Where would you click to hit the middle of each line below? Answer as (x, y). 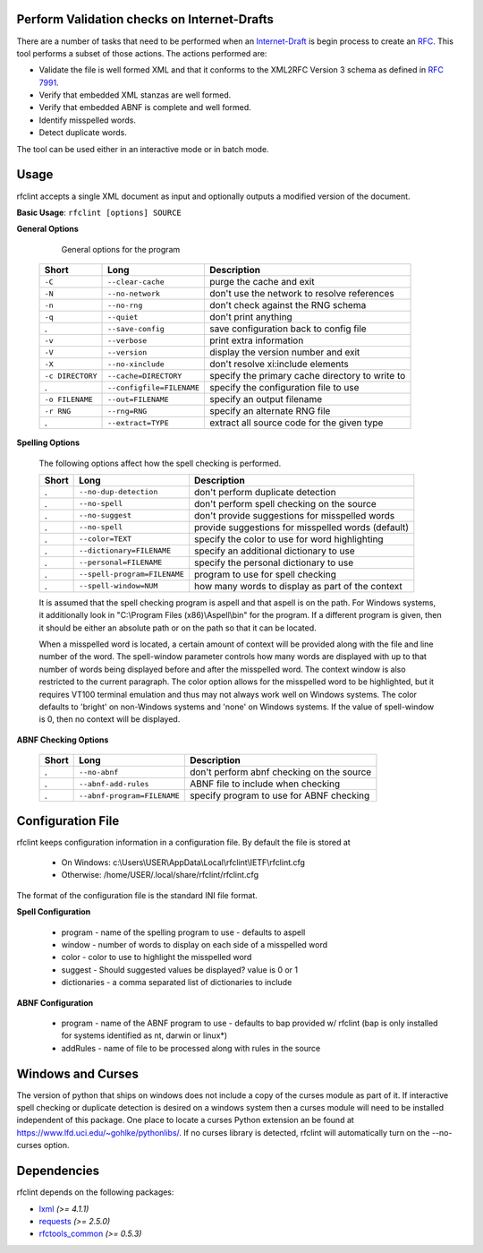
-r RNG (58, 411)
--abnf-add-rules (114, 784)
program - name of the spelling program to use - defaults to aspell (183, 932)
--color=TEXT (106, 539)
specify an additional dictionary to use (274, 551)
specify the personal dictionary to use (274, 562)
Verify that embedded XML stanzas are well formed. (135, 95)
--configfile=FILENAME (154, 387)
